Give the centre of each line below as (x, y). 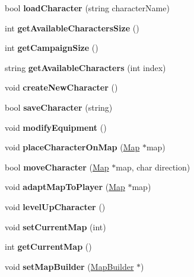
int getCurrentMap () (48, 247)
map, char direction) (153, 167)
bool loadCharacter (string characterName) (87, 8)
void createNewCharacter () (61, 87)
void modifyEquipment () (56, 127)
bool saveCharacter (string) (59, 107)
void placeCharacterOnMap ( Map (72, 147)
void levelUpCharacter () (55, 206)
